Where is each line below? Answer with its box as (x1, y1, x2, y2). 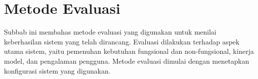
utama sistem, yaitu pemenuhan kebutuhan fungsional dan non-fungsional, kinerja (4, 46, 254, 56)
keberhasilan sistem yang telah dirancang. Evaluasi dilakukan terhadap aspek (4, 36, 240, 46)
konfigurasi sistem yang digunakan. (4, 65, 111, 76)
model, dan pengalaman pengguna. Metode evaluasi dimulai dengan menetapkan (4, 55, 250, 66)
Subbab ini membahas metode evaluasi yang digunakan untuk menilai (4, 27, 216, 37)
